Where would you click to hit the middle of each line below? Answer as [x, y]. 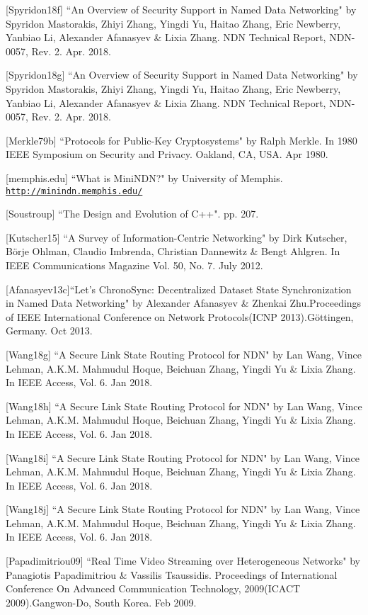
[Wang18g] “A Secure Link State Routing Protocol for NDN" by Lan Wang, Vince [184, 354]
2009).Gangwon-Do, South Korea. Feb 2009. [101, 602]
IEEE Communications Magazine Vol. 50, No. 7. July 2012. [134, 265]
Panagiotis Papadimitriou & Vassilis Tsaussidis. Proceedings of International [172, 574]
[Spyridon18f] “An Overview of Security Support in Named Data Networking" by [181, 9]
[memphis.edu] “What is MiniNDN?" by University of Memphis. [144, 177]
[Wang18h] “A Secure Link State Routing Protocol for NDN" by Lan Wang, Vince [184, 406]
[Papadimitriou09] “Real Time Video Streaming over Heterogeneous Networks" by [183, 561]
